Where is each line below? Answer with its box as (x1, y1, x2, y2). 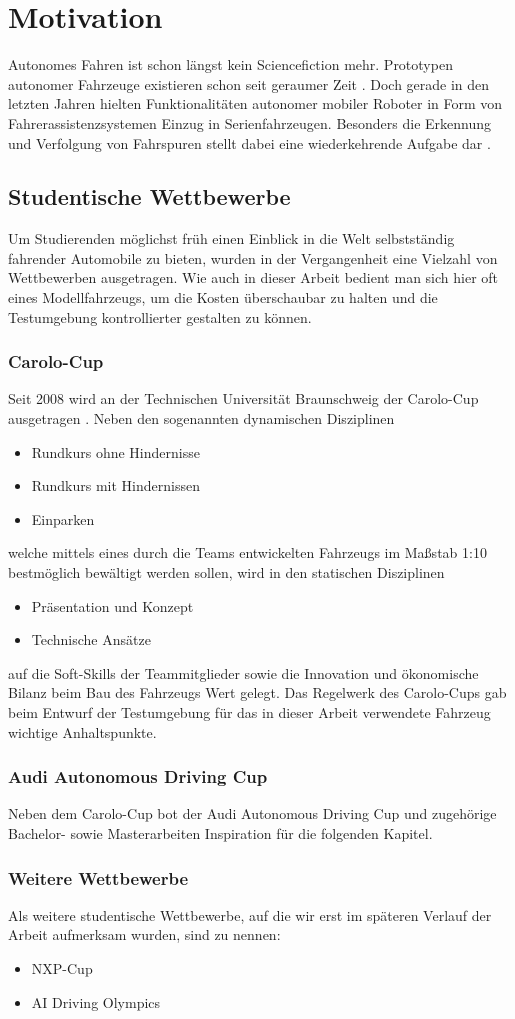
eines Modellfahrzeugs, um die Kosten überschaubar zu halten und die (8, 287, 438, 308)
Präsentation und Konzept (31, 595, 194, 616)
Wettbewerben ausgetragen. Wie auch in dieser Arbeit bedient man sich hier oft (8, 267, 499, 288)
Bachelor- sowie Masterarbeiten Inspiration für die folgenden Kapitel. (8, 823, 433, 844)
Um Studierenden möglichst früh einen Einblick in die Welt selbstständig (8, 228, 455, 249)
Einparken (31, 508, 95, 529)
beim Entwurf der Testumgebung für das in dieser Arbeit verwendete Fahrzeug (8, 702, 491, 723)
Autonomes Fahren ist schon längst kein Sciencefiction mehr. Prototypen (8, 54, 453, 75)
